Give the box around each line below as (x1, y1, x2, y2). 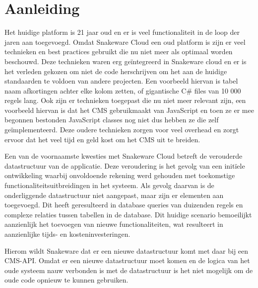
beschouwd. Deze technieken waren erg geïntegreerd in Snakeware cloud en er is (4, 56, 247, 66)
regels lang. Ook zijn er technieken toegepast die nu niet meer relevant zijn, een (4, 95, 246, 105)
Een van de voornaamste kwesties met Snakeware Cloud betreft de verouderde (4, 151, 243, 161)
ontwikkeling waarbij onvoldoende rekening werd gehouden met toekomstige (4, 170, 235, 181)
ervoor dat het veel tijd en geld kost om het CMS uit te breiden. (4, 134, 200, 144)
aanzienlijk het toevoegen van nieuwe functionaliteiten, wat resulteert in (4, 219, 223, 229)
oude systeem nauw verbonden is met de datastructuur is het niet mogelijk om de (4, 265, 253, 275)
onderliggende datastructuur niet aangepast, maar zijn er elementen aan (4, 190, 224, 200)
